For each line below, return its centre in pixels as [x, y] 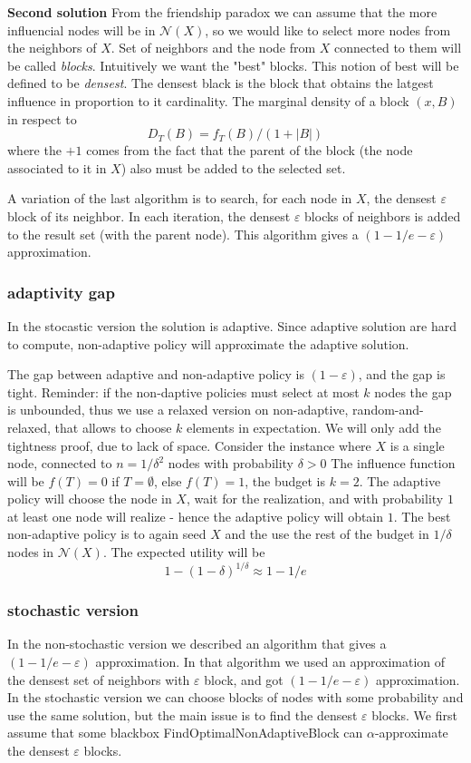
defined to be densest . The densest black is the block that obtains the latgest [221, 83]
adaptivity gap [61, 292]
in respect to [42, 118]
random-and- [388, 410]
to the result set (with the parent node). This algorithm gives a [183, 234]
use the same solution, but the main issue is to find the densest [183, 714]
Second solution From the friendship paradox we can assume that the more [222, 12]
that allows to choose [113, 427]
